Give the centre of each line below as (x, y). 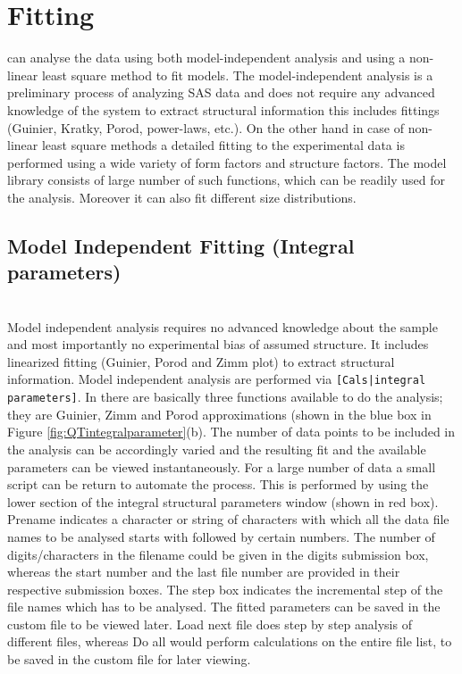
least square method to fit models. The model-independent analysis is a (237, 75)
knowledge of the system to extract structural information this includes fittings (223, 109)
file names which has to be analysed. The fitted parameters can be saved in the (224, 607)
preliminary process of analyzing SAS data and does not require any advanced (221, 92)
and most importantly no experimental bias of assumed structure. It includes (218, 344)
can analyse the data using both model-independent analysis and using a (206, 58)
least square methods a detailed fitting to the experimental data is (223, 145)
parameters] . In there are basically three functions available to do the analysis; (225, 397)
